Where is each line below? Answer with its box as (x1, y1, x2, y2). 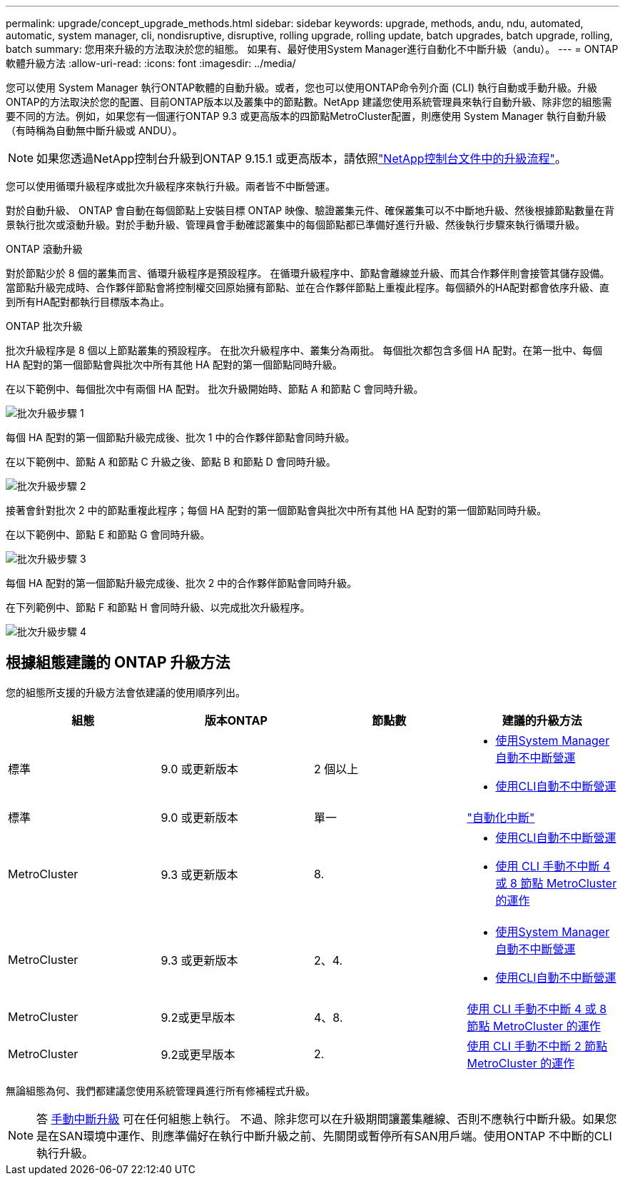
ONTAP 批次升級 (6, 320, 83, 332)
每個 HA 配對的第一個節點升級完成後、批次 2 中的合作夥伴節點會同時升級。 (6, 577, 357, 589)
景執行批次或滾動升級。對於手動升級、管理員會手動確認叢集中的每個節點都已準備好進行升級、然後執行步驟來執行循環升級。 (6, 218, 585, 231)
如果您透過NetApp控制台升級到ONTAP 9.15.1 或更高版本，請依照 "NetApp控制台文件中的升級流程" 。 (36, 151, 567, 166)
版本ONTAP (204, 713, 268, 728)
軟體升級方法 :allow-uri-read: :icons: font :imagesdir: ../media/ (6, 57, 296, 69)
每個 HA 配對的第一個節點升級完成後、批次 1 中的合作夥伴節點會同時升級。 (6, 431, 355, 443)
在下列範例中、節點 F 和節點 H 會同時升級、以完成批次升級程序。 (6, 601, 310, 613)
